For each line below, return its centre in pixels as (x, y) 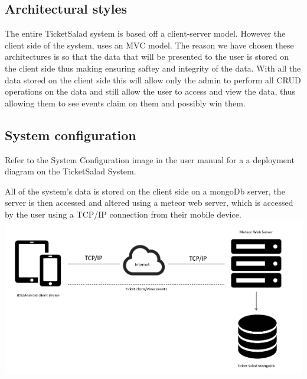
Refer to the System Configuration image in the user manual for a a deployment (150, 159)
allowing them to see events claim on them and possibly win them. (125, 103)
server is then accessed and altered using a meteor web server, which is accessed (149, 203)
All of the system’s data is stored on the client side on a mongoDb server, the (145, 191)
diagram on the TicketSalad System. (71, 171)
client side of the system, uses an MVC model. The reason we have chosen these (149, 45)
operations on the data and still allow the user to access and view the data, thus (150, 91)
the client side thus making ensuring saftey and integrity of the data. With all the (153, 68)
